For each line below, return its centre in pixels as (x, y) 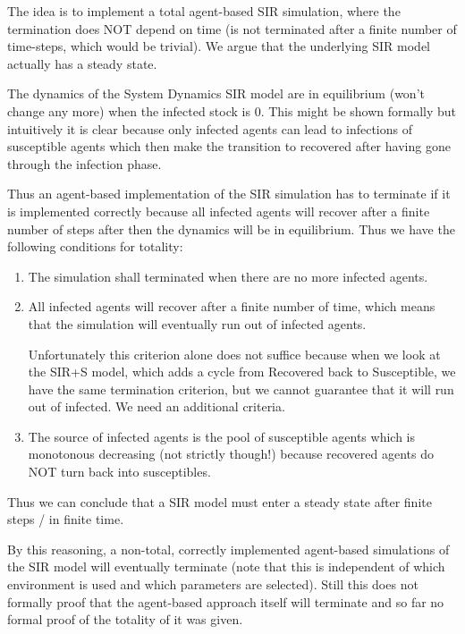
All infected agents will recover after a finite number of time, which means (232, 306)
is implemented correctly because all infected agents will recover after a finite (219, 211)
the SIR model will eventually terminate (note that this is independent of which (226, 566)
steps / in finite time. (66, 519)
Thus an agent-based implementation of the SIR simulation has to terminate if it (229, 194)
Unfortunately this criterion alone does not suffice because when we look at (234, 354)
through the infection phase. (85, 163)
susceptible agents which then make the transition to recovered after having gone (229, 146)
